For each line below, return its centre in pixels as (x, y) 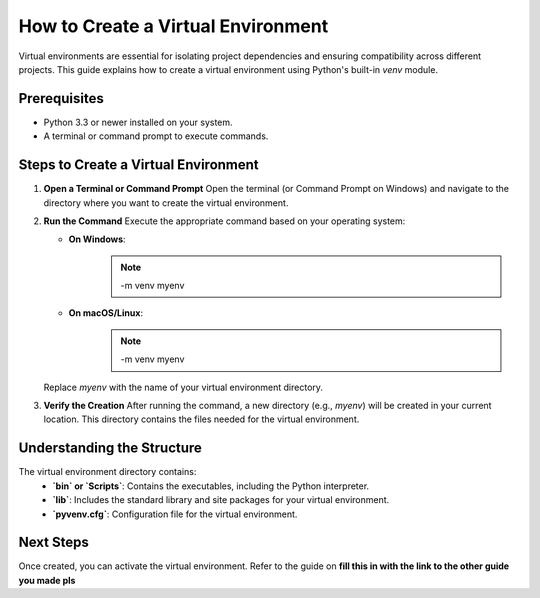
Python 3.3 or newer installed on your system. (138, 122)
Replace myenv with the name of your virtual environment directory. (183, 387)
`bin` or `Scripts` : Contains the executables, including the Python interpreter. (211, 486)
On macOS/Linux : (106, 313)
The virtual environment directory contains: (107, 472)
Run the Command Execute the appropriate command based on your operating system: (224, 221)
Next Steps (53, 542)
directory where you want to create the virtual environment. (166, 202)
